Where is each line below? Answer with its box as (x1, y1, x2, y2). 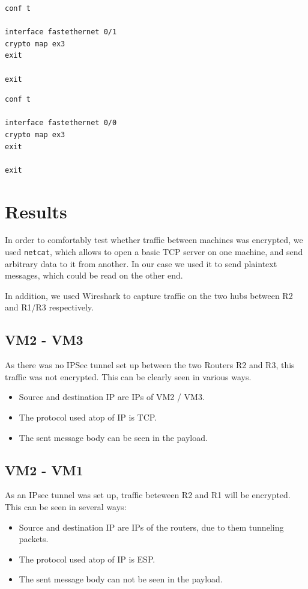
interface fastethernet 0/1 (5, 28, 117, 37)
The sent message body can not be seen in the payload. (19, 573, 223, 585)
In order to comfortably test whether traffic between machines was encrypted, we (5, 233, 303, 246)
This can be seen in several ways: (5, 501, 127, 513)
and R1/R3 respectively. (5, 301, 94, 313)
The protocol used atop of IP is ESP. (19, 552, 156, 565)
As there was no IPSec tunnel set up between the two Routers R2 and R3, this (5, 359, 295, 371)
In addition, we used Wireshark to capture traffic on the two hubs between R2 (5, 289, 293, 301)
